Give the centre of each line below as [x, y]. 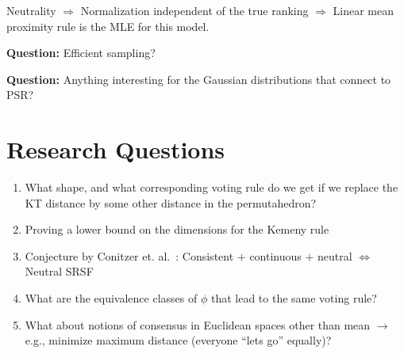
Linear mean [364, 10]
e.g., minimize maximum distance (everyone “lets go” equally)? [178, 340]
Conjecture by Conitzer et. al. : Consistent [129, 255]
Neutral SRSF [59, 271]
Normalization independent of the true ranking [194, 10]
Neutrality [31, 10]
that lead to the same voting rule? [294, 298]
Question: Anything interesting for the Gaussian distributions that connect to [199, 79]
